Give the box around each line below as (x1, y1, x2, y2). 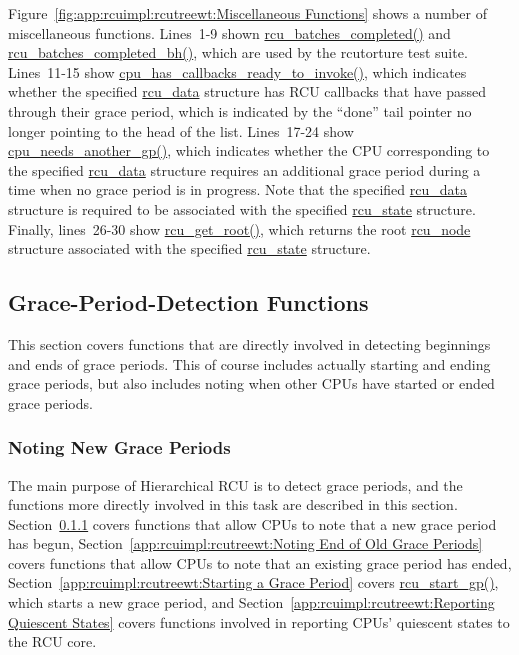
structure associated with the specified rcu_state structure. (8, 238, 371, 259)
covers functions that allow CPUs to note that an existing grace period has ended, (8, 552, 512, 573)
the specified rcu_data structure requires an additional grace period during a (8, 159, 481, 180)
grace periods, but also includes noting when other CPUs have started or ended (8, 373, 495, 394)
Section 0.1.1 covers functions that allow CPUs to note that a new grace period (8, 513, 497, 534)
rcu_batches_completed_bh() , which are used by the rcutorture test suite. (8, 42, 468, 63)
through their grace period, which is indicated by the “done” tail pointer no (8, 100, 472, 121)
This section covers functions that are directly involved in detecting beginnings (8, 333, 491, 354)
